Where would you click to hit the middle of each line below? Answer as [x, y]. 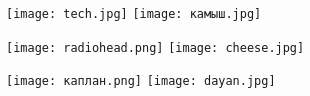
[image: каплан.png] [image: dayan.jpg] [141, 81]
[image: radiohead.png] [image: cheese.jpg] [155, 47]
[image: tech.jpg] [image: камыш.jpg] [134, 14]
